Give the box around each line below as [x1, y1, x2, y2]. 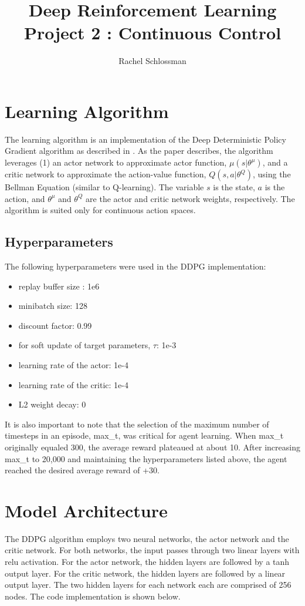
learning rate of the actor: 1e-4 [18, 358, 128, 371]
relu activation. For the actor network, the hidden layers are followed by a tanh [5, 555, 290, 568]
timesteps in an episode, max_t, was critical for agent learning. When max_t [5, 429, 284, 442]
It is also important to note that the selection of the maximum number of [5, 418, 269, 430]
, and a [262, 156, 288, 169]
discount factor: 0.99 [18, 319, 92, 331]
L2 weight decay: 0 [18, 398, 86, 410]
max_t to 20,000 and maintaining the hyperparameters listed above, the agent [5, 452, 287, 464]
